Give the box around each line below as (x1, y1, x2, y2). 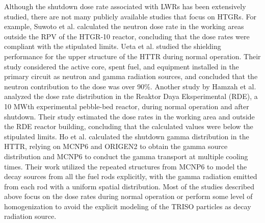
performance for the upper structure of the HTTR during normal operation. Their (4, 51, 261, 61)
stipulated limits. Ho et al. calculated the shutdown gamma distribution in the (4, 131, 249, 141)
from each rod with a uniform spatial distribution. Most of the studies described (4, 181, 255, 191)
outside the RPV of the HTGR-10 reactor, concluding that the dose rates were (4, 31, 250, 41)
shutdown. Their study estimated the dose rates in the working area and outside (4, 111, 255, 121)
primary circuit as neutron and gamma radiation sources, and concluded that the (4, 71, 258, 82)
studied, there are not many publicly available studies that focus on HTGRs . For (4, 11, 256, 21)
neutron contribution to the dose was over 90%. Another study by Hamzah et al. (4, 81, 256, 91)
